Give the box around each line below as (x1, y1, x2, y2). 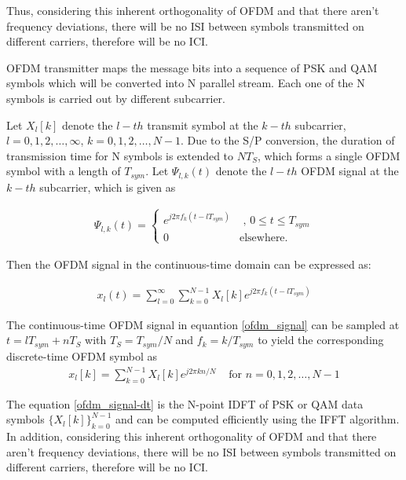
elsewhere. (239, 232, 288, 244)
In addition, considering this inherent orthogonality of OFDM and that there (6, 428, 377, 445)
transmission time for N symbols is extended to (6, 147, 234, 163)
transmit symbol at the (147, 116, 258, 133)
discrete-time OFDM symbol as (6, 347, 157, 364)
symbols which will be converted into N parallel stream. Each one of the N (6, 75, 365, 91)
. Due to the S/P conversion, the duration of (181, 132, 395, 148)
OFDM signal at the (301, 163, 399, 179)
